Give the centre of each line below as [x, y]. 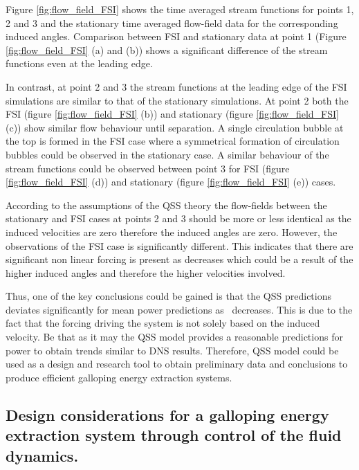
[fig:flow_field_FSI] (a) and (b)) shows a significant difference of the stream [167, 49]
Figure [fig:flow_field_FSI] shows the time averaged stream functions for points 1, [180, 9]
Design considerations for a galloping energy [167, 414]
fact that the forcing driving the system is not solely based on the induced [163, 323]
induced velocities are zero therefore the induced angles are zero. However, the [172, 232]
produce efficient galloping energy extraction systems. [119, 377]
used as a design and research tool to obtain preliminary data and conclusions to [177, 364]
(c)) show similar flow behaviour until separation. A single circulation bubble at [175, 127]
